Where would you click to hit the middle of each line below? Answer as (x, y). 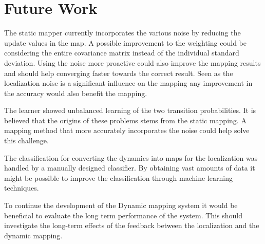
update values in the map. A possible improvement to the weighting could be (125, 42)
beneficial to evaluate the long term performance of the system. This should (123, 215)
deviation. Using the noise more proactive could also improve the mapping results (132, 62)
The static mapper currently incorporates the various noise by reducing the (122, 33)
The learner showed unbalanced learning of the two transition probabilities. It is (130, 110)
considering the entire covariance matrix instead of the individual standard (122, 53)
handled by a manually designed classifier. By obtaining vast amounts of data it (130, 168)
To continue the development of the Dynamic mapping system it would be (121, 205)
